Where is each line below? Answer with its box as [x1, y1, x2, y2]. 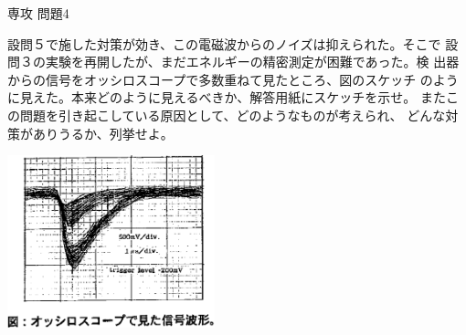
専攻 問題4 [7, 4, 69, 22]
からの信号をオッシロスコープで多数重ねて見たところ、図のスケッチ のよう [7, 69, 459, 89]
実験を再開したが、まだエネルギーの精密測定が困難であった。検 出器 [45, 52, 460, 71]
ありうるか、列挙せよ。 [32, 123, 174, 142]
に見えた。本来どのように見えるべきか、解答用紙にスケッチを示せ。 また [7, 88, 446, 107]
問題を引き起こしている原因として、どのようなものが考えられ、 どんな [19, 105, 446, 124]
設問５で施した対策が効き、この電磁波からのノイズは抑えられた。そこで [7, 34, 441, 53]
